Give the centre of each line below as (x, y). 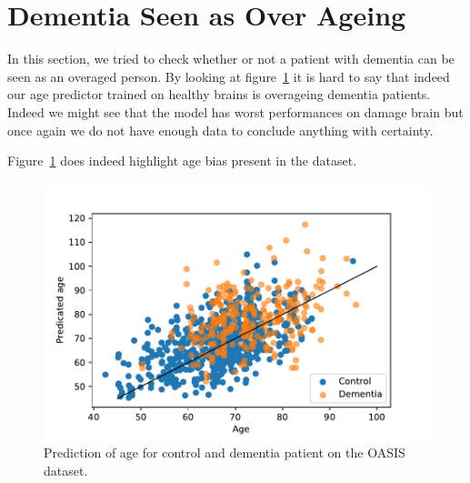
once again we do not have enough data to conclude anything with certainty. (220, 130)
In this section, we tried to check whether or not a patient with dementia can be (231, 59)
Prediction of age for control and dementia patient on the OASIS (225, 452)
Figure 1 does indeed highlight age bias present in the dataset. (182, 161)
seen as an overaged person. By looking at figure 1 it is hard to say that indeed (229, 76)
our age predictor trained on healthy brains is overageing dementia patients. (219, 94)
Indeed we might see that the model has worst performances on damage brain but (235, 111)
